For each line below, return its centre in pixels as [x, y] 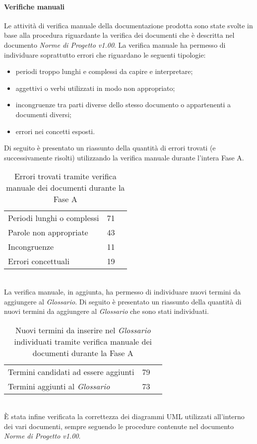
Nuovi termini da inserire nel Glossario [83, 330]
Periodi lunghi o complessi [54, 218]
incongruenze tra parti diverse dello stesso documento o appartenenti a [123, 105]
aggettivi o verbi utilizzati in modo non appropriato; [95, 88]
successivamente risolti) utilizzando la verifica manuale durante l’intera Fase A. [124, 157]
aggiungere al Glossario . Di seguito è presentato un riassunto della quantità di [123, 301]
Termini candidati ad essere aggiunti [71, 371]
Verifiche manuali [34, 6]
